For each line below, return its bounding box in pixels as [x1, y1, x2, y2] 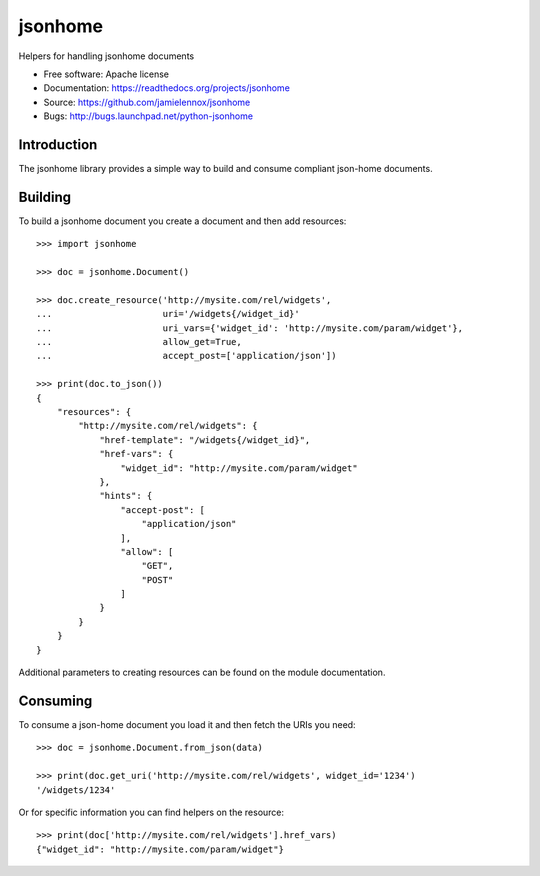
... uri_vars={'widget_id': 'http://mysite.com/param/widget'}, [36, 322, 464, 334]
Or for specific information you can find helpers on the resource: [18, 806, 285, 818]
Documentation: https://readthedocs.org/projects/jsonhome [43, 82, 290, 94]
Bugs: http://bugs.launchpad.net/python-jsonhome [43, 110, 254, 122]
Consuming [18, 692, 93, 709]
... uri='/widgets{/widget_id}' [36, 308, 300, 320]
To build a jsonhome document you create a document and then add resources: [18, 215, 347, 227]
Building [18, 188, 72, 205]
